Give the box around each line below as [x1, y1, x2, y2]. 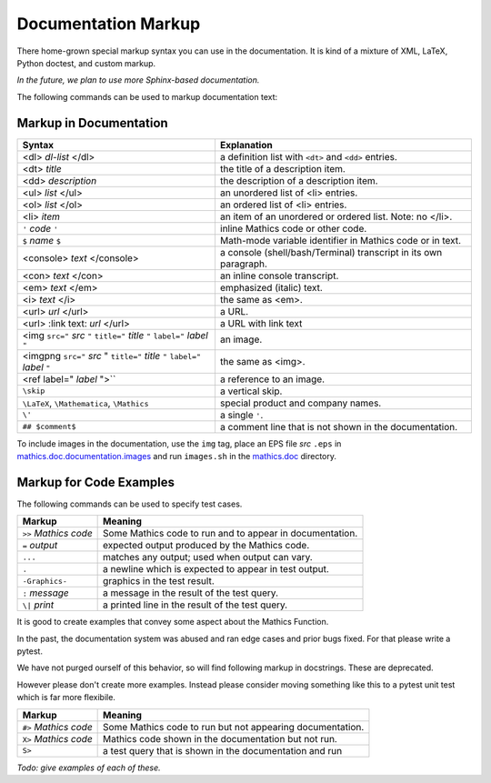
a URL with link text [219, 316, 303, 329]
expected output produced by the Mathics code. [103, 539, 310, 552]
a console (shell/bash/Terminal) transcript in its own [219, 246, 443, 258]
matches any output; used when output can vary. [103, 551, 313, 564]
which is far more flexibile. [16, 692, 115, 703]
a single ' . [219, 408, 264, 421]
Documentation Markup [16, 14, 201, 34]
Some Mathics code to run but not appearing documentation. [103, 720, 365, 733]
